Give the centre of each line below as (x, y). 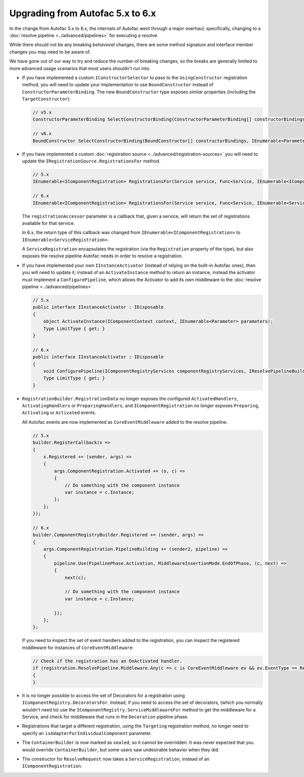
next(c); (75, 578)
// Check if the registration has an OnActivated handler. (107, 661)
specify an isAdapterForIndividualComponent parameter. (87, 733)
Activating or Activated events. (59, 413)
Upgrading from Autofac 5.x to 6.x (83, 13)
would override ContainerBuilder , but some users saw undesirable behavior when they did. (121, 750)
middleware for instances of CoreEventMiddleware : (78, 648)
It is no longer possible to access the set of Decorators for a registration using (103, 695)
